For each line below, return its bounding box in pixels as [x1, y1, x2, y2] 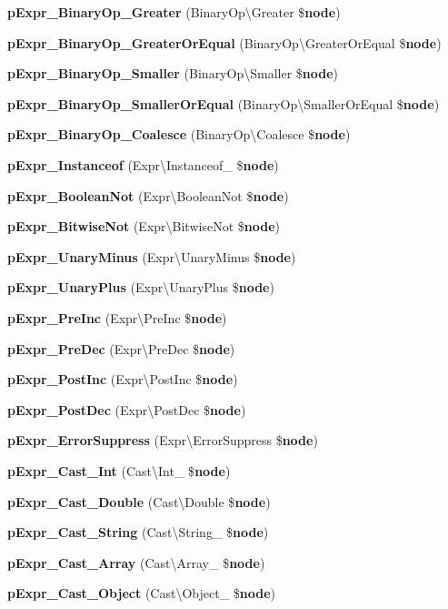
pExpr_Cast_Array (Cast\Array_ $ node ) [7, 553, 265, 572]
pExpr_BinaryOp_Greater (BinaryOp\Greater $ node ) [7, 3, 341, 21]
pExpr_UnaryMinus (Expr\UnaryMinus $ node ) [7, 247, 296, 266]
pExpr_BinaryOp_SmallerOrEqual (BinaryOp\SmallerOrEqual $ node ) [7, 94, 440, 113]
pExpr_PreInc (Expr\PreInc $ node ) [7, 308, 227, 327]
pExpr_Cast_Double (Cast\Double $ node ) [7, 492, 271, 511]
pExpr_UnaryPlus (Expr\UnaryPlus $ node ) [7, 278, 274, 297]
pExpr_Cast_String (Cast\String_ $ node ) [7, 523, 269, 542]
